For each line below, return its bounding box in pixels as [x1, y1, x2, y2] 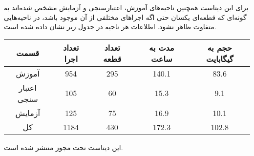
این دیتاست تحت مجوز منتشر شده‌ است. [4, 142, 123, 152]
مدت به [149, 41, 174, 53]
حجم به [207, 41, 232, 53]
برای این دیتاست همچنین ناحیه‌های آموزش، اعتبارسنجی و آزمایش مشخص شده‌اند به [4, 2, 249, 12]
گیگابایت [206, 53, 233, 64]
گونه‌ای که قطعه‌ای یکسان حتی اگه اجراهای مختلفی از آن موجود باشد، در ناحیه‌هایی [4, 12, 247, 22]
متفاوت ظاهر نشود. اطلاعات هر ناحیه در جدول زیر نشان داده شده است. [4, 21, 216, 32]
